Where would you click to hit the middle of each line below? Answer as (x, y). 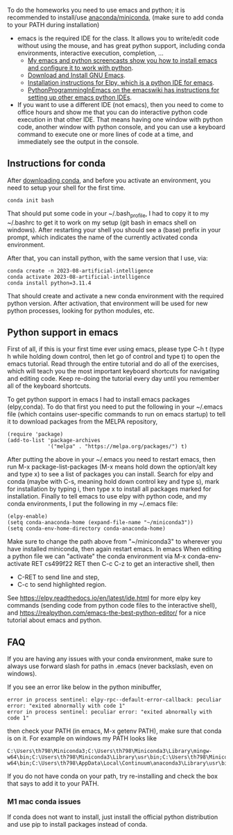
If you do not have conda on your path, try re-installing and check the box (113, 776)
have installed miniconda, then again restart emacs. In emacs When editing (114, 549)
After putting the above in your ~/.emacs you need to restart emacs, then (112, 460)
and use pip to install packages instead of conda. (77, 824)
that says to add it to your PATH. (53, 784)
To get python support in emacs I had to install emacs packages (99, 400)
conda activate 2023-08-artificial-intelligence (79, 277)
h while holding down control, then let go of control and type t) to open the (114, 357)
